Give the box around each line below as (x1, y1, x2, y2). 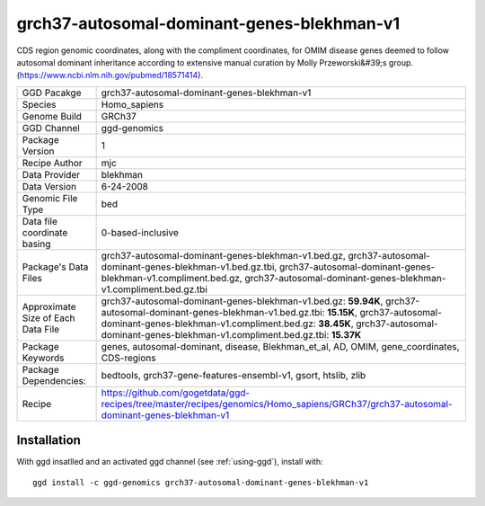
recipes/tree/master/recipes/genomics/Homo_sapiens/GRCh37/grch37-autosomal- (101, 397, 453, 410)
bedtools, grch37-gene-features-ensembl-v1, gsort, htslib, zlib (101, 368, 366, 381)
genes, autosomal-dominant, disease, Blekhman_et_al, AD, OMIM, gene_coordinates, (101, 340, 460, 352)
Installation (16, 432, 81, 448)
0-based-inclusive (101, 226, 179, 238)
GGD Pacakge (22, 86, 82, 99)
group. (388, 57, 413, 67)
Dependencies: (22, 374, 87, 386)
